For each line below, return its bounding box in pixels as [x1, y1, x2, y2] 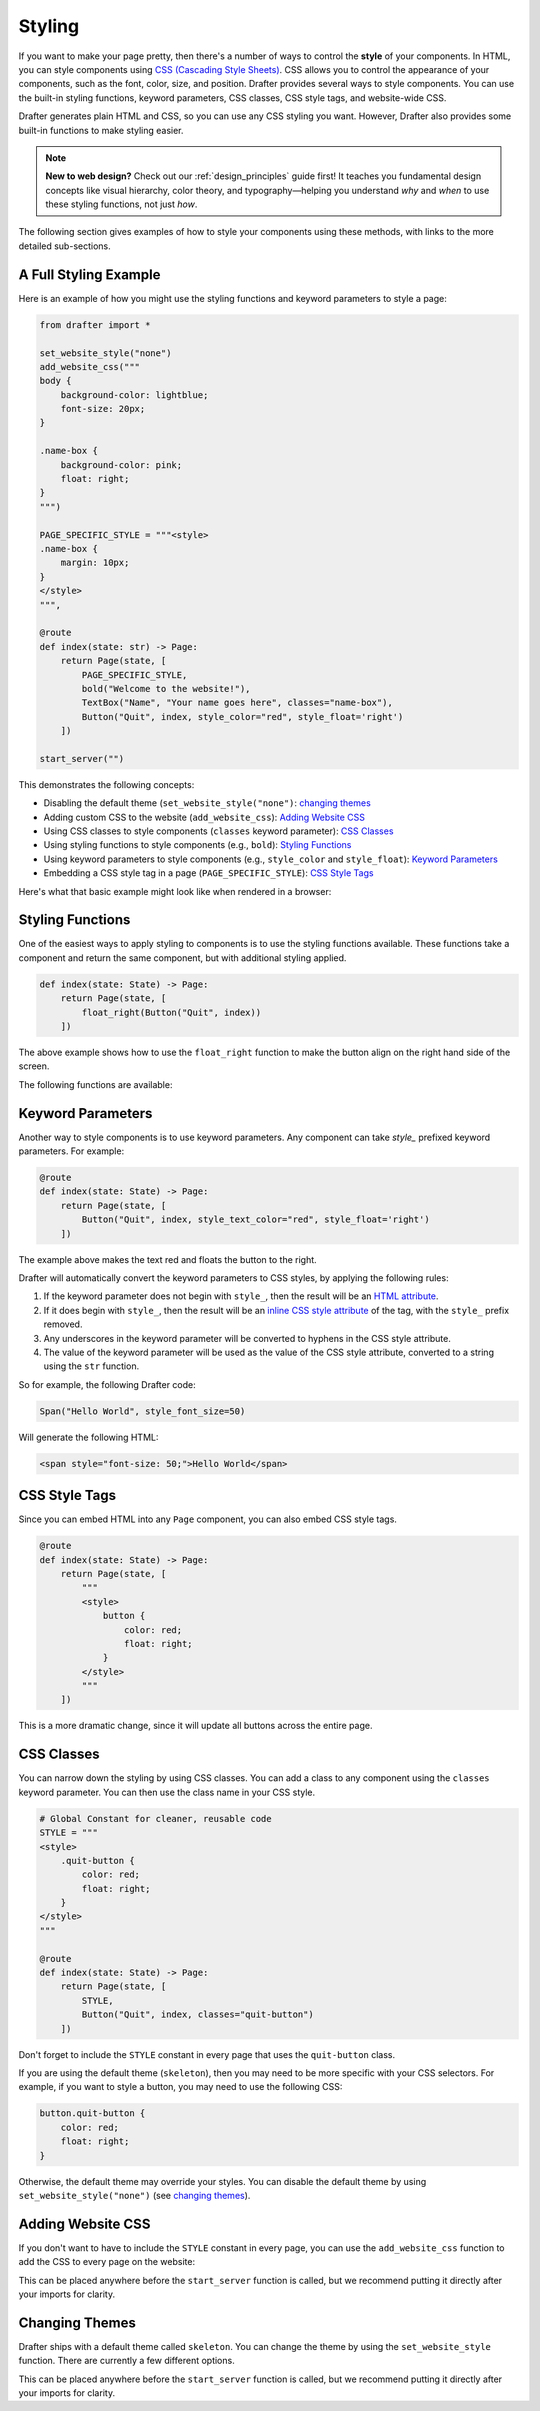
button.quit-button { [39, 2108, 146, 2119]
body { [39, 375, 72, 387]
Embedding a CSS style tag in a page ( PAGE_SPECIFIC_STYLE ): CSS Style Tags [43, 867, 374, 879]
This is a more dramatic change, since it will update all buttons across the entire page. [18, 1720, 373, 1732]
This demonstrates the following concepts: [18, 778, 195, 790]
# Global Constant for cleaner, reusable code [39, 1813, 272, 1824]
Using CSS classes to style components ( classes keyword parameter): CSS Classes [43, 825, 394, 837]
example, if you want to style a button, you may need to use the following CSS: [18, 2081, 343, 2093]
